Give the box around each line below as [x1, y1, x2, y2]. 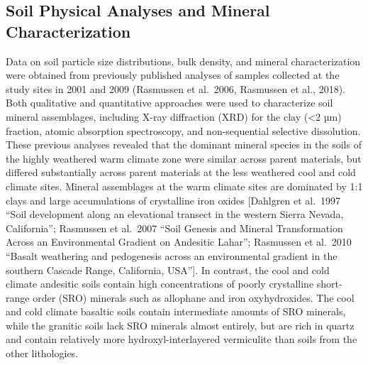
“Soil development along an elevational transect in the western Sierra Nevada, [6, 207, 344, 222]
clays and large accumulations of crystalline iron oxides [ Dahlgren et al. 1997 [6, 192, 341, 207]
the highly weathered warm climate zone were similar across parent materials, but [6, 151, 362, 165]
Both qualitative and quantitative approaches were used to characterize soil [6, 95, 333, 110]
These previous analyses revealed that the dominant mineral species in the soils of [6, 137, 362, 152]
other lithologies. [6, 346, 79, 361]
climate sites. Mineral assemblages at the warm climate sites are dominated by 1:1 [6, 178, 363, 193]
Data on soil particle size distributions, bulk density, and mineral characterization [6, 53, 361, 68]
